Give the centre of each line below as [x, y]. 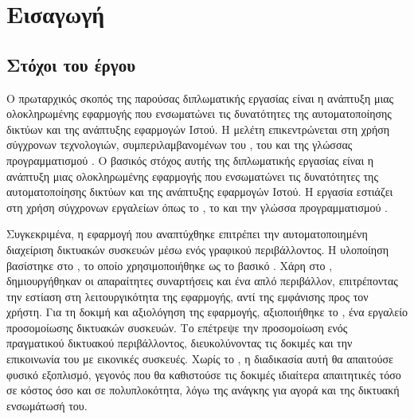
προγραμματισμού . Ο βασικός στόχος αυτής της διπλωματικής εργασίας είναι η [190, 160]
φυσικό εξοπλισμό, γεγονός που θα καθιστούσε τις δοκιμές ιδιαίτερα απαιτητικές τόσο [204, 374]
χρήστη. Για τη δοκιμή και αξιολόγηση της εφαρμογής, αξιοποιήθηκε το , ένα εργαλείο [207, 312]
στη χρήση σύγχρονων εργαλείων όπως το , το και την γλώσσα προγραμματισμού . [197, 207]
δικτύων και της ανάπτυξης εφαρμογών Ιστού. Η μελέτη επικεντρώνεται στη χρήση [198, 129]
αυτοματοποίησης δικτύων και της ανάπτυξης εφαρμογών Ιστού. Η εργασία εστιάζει [200, 192]
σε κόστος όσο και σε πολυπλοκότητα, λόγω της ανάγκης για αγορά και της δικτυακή [203, 390]
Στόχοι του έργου [71, 64]
